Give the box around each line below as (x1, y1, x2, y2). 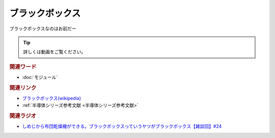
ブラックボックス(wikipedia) (22, 95, 81, 101)
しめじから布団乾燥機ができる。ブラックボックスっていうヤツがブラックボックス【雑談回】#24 (22, 123, 222, 129)
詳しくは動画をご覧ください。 (23, 49, 86, 55)
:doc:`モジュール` (22, 74, 58, 80)
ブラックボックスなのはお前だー (9, 25, 76, 32)
